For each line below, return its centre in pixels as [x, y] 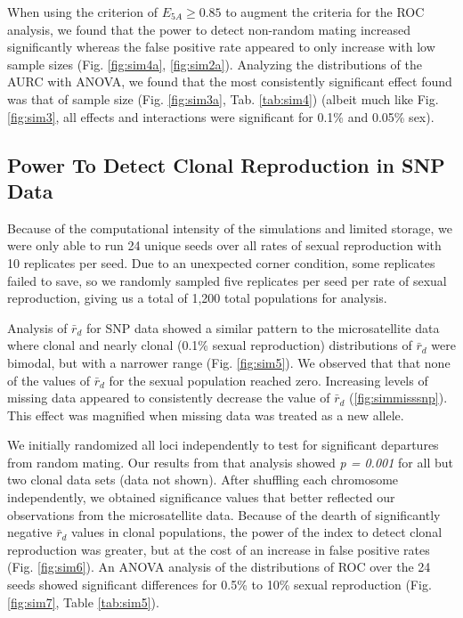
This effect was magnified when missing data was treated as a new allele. [206, 415]
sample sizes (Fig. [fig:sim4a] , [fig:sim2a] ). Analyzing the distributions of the [215, 64]
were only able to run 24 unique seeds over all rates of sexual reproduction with [224, 245]
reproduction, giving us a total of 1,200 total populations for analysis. [197, 298]
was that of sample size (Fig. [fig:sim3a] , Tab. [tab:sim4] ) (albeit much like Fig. [223, 98]
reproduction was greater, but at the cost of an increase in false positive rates [219, 549]
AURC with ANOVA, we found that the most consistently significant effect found [230, 81]
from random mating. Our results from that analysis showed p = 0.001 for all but [230, 462]
